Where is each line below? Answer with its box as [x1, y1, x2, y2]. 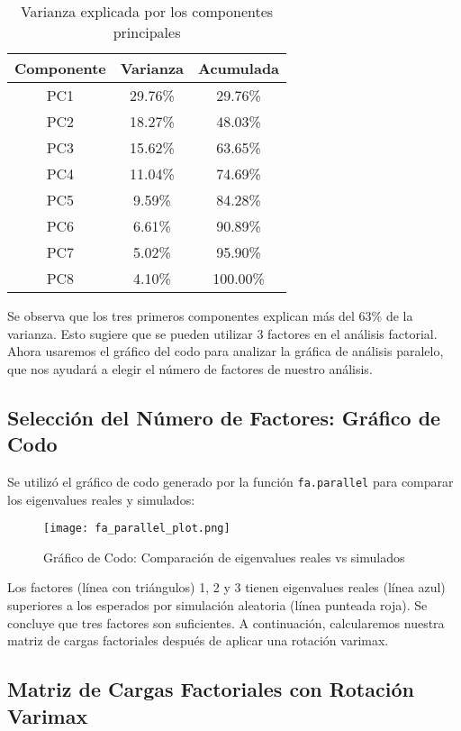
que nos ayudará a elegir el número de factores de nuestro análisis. [7, 359, 373, 378]
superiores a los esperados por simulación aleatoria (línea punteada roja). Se [7, 596, 428, 615]
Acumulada [198, 58, 280, 78]
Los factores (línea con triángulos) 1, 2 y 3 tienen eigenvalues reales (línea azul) [7, 578, 446, 597]
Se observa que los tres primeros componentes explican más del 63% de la [7, 306, 413, 324]
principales [113, 22, 181, 42]
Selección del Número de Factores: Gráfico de [7, 403, 441, 431]
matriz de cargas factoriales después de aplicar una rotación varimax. [7, 631, 389, 650]
